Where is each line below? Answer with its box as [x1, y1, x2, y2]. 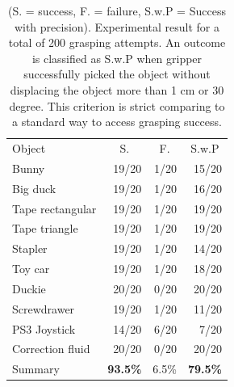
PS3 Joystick [12, 320, 76, 337]
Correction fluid [12, 340, 90, 357]
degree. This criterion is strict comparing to [9, 97, 225, 114]
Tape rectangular [12, 200, 97, 217]
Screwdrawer [12, 300, 75, 317]
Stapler [12, 240, 48, 257]
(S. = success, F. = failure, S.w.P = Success [8, 2, 226, 19]
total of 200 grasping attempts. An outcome [8, 34, 226, 51]
